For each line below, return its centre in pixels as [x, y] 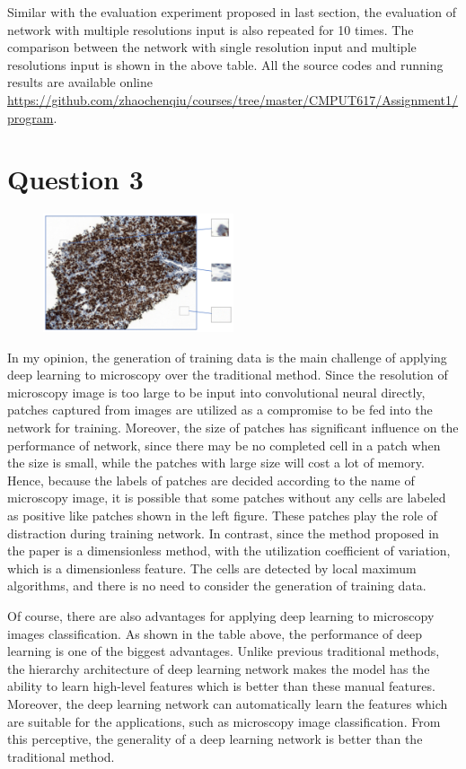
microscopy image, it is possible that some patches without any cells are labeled [227, 498]
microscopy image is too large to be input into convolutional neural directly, [216, 392]
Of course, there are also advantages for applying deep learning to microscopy [221, 615]
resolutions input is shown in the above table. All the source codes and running [225, 64]
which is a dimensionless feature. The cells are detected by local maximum [212, 568]
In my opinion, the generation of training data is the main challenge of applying [227, 357]
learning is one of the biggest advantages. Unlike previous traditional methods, [224, 651]
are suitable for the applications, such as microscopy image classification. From [224, 721]
